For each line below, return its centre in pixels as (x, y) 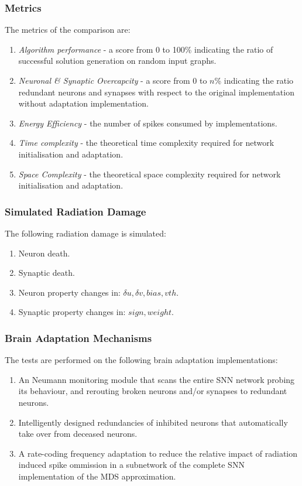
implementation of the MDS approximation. (97, 476)
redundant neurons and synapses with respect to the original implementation (156, 92)
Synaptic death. (47, 273)
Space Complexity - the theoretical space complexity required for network (150, 174)
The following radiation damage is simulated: (85, 233)
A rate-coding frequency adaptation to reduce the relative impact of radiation (158, 453)
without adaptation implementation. (83, 103)
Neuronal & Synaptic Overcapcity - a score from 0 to (113, 80)
